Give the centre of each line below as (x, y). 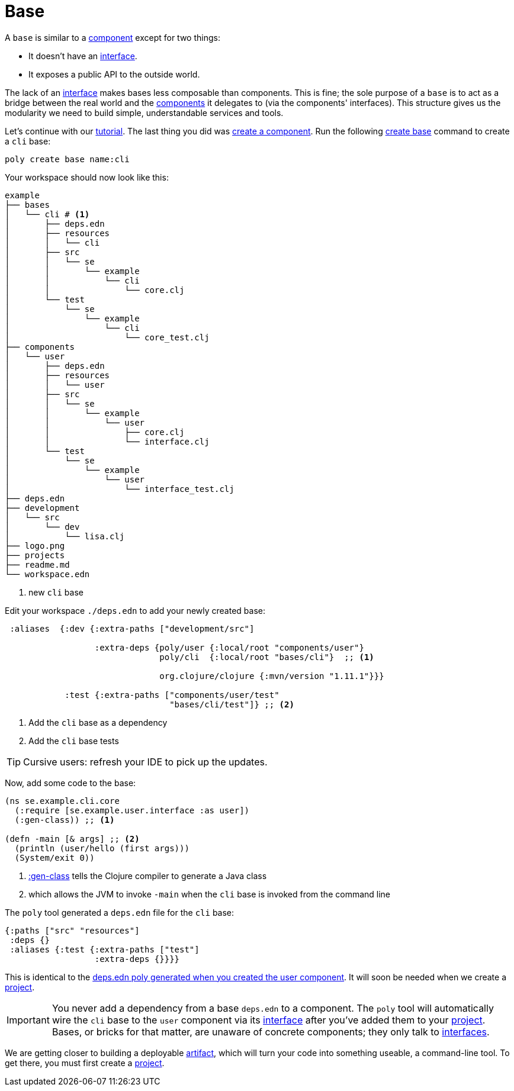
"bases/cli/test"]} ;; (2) (232, 704)
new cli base (56, 592)
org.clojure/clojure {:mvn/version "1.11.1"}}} (272, 676)
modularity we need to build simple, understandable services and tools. (144, 112)
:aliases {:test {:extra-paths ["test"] (105, 949)
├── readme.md (37, 564)
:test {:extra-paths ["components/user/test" (172, 695)
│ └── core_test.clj (107, 337)
